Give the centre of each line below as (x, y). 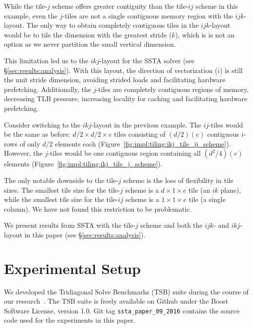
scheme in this (217, 6)
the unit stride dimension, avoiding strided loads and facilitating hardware (115, 80)
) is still (231, 70)
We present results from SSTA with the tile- (70, 225)
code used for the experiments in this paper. (70, 320)
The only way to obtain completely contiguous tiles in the (113, 25)
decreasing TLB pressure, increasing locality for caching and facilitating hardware (126, 99)
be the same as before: (37, 134)
